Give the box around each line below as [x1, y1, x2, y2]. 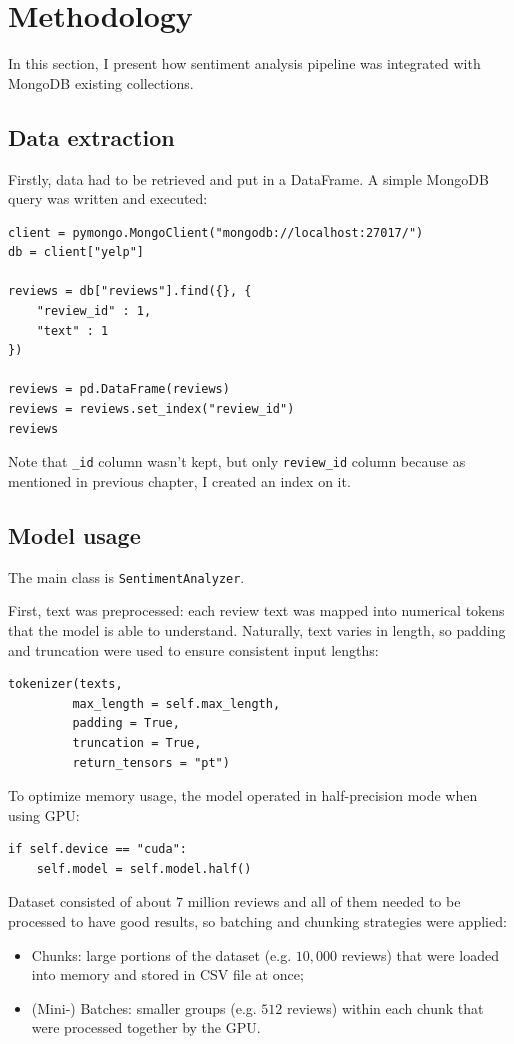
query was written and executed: [8, 188, 208, 209]
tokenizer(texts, [8, 677, 123, 692]
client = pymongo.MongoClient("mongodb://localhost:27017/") [8, 225, 424, 240]
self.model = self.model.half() [36, 861, 252, 876]
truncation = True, [72, 735, 202, 750]
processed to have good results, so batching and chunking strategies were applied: [8, 911, 507, 932]
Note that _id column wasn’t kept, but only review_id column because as [8, 451, 466, 472]
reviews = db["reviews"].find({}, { [8, 284, 252, 299]
